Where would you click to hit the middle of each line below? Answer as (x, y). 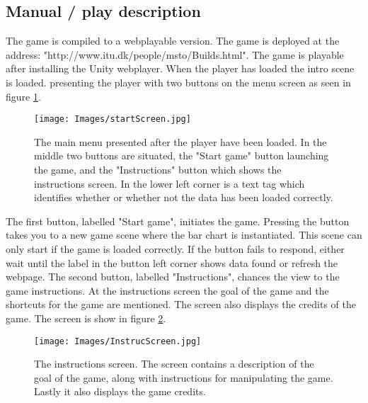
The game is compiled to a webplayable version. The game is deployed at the (173, 41)
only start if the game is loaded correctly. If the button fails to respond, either (175, 248)
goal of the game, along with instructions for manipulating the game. (184, 377)
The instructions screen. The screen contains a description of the (174, 364)
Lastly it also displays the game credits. (120, 391)
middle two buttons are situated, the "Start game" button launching (182, 155)
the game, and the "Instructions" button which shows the (158, 170)
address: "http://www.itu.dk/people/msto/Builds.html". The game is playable (175, 54)
